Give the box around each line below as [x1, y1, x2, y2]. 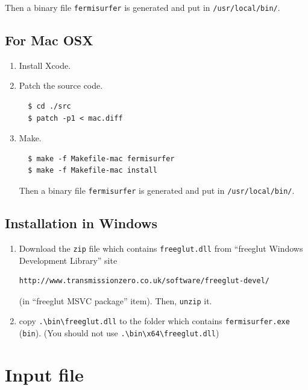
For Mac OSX [5, 31, 93, 50]
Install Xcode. [19, 59, 71, 71]
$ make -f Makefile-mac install [28, 166, 157, 175]
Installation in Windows [5, 214, 158, 232]
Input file [5, 362, 84, 386]
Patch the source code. [19, 79, 103, 92]
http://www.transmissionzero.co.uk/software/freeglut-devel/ [19, 277, 270, 286]
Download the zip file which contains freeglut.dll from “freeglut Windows [19, 241, 303, 254]
